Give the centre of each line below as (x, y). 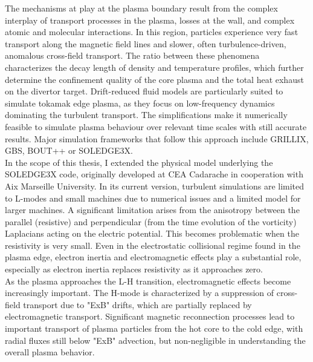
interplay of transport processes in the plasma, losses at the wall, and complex (150, 20)
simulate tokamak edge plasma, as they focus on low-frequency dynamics (140, 103)
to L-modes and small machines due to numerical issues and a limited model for (153, 198)
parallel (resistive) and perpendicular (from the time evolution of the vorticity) (151, 221)
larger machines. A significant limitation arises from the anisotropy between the (152, 210)
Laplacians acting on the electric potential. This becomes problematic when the (152, 233)
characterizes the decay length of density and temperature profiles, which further (154, 67)
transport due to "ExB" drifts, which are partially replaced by (137, 304)
